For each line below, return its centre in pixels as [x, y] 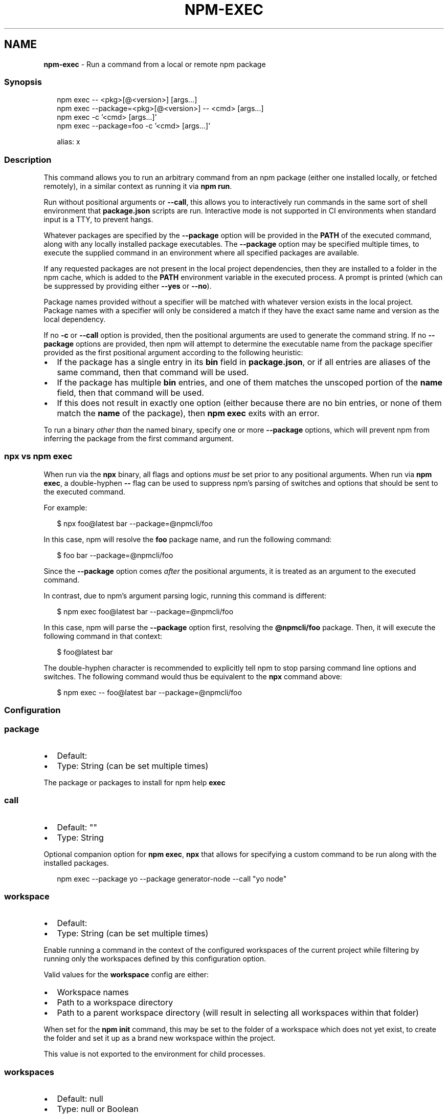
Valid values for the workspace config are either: [126, 975]
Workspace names [93, 992]
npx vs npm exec [38, 456]
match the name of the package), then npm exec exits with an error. [188, 413]
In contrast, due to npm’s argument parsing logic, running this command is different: [185, 595]
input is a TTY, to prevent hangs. [98, 220]
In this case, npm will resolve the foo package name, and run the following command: [188, 539]
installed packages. [76, 863]
